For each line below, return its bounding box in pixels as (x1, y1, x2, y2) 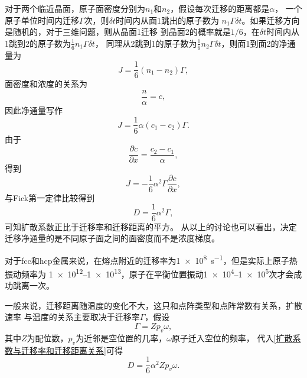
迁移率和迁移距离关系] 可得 (21, 344, 123, 356)
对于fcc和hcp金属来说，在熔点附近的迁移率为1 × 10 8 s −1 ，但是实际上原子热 (5, 252, 298, 266)
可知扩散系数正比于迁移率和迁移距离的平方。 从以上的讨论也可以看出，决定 (5, 220, 297, 232)
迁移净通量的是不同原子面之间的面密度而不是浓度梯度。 (5, 232, 220, 244)
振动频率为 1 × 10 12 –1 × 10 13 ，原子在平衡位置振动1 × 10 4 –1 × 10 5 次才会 (5, 266, 294, 280)
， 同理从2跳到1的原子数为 (94, 37, 197, 49)
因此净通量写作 (5, 104, 63, 116)
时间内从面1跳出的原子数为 (115, 14, 219, 26)
